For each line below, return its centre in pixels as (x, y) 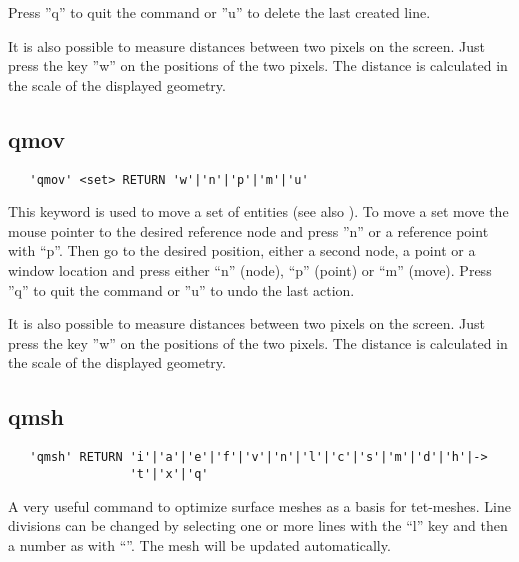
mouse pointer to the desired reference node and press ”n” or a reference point (248, 230)
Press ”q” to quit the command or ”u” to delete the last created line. (219, 12)
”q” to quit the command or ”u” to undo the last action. (181, 289)
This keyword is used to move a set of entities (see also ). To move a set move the (258, 211)
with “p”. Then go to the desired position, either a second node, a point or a (242, 250)
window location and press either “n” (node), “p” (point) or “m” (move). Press (250, 270)
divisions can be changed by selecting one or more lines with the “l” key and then (258, 525)
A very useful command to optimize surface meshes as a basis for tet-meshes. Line (259, 505)
